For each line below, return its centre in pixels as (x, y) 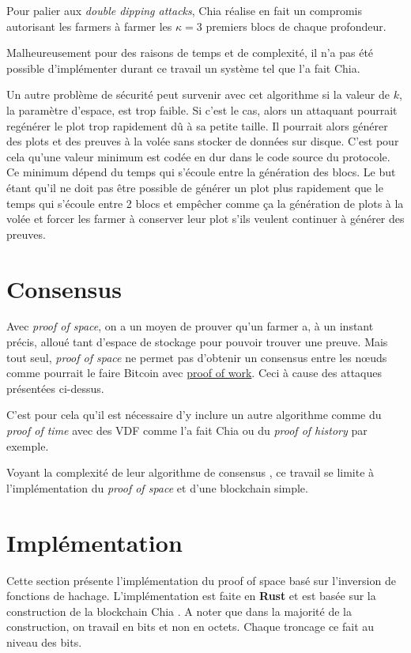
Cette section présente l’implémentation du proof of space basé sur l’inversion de (201, 580)
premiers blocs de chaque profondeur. (296, 26)
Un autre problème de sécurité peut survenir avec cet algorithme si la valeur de (198, 94)
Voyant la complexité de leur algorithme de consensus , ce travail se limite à (190, 472)
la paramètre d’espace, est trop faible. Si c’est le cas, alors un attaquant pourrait (202, 109)
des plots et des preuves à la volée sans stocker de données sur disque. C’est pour (203, 141)
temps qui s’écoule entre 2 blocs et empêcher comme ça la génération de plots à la (205, 203)
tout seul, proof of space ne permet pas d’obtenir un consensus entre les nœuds (197, 357)
